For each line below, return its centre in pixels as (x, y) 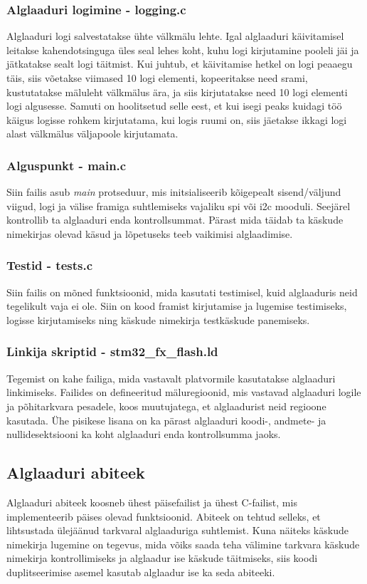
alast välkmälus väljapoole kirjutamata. (92, 134)
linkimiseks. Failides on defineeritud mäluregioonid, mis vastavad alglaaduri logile (184, 392)
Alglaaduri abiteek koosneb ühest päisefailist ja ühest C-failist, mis (152, 502)
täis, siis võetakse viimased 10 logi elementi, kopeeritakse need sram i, (157, 78)
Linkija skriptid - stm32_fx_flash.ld (112, 351)
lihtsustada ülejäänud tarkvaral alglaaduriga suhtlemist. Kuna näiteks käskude (177, 530)
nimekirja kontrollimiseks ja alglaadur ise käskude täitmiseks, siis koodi (162, 558)
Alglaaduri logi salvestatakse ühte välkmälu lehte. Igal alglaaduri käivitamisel (175, 36)
